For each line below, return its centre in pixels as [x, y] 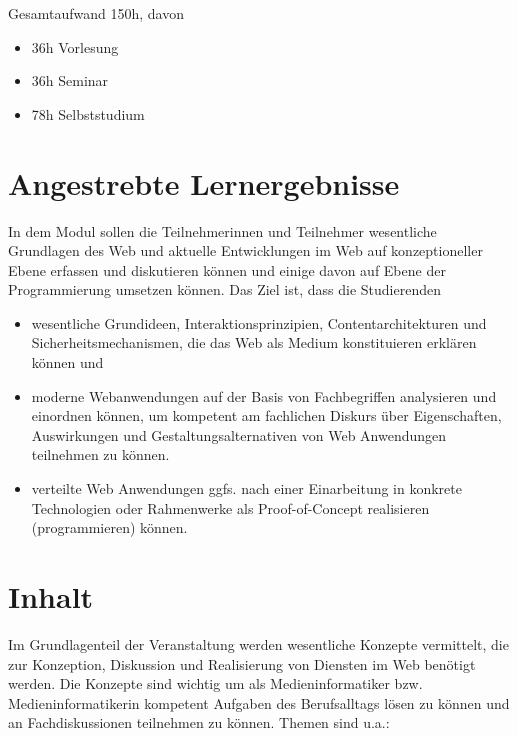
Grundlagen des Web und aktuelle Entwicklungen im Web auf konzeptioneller [245, 250]
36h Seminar [70, 80]
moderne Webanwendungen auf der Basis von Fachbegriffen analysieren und [264, 395]
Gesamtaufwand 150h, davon [96, 13]
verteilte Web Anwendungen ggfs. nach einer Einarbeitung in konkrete [246, 488]
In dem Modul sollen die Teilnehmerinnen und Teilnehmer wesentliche [222, 230]
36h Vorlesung [75, 46]
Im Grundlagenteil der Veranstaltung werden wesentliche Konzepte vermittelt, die [258, 643]
